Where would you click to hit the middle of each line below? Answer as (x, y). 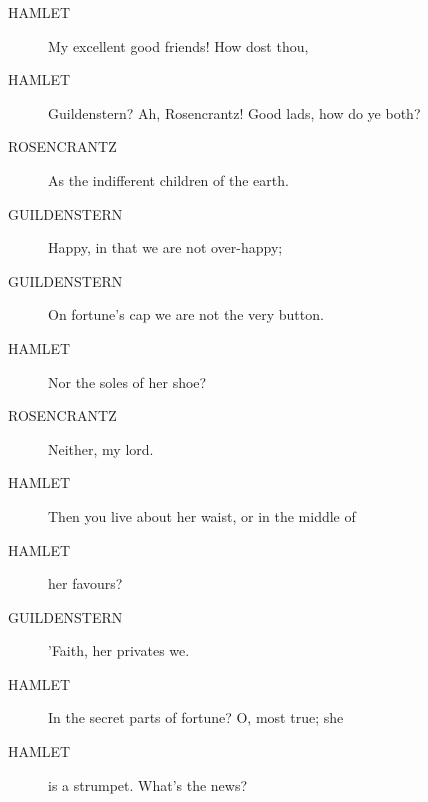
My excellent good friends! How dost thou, (178, 45)
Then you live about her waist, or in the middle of (202, 515)
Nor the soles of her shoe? (127, 381)
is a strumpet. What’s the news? (148, 784)
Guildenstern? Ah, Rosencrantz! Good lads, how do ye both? (234, 112)
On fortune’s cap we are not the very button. (186, 314)
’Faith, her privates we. (119, 650)
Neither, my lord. (101, 448)
